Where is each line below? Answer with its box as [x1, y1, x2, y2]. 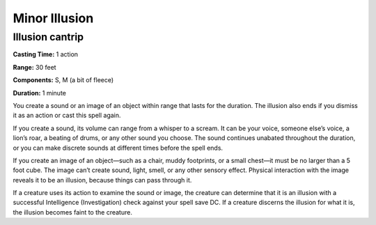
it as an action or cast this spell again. [13, 111, 121, 120]
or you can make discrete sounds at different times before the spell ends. [13, 143, 223, 152]
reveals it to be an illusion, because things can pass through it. [13, 176, 192, 184]
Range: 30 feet [13, 63, 56, 71]
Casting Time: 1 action [13, 50, 79, 59]
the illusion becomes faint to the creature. [13, 208, 132, 216]
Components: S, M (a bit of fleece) [13, 76, 114, 84]
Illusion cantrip [13, 31, 84, 43]
